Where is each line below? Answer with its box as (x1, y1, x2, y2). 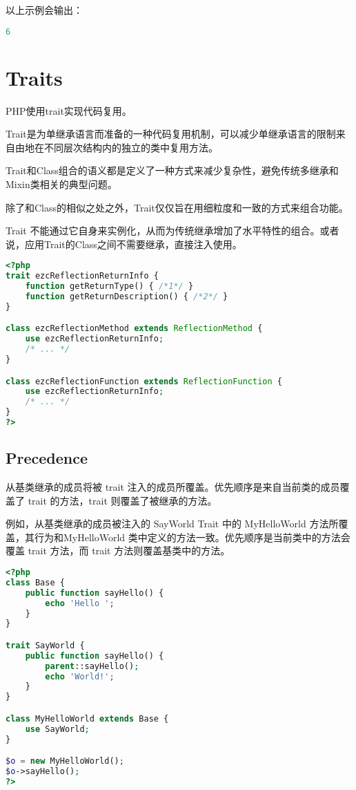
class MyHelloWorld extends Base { (6, 713, 169, 724)
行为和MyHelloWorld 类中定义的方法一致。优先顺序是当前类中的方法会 (34, 529, 350, 544)
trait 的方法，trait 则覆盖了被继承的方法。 (28, 493, 217, 507)
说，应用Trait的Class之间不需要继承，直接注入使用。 (6, 236, 242, 251)
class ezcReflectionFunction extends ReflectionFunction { (6, 376, 282, 386)
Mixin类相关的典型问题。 (6, 176, 117, 191)
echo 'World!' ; (45, 671, 115, 681)
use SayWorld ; (25, 724, 90, 734)
